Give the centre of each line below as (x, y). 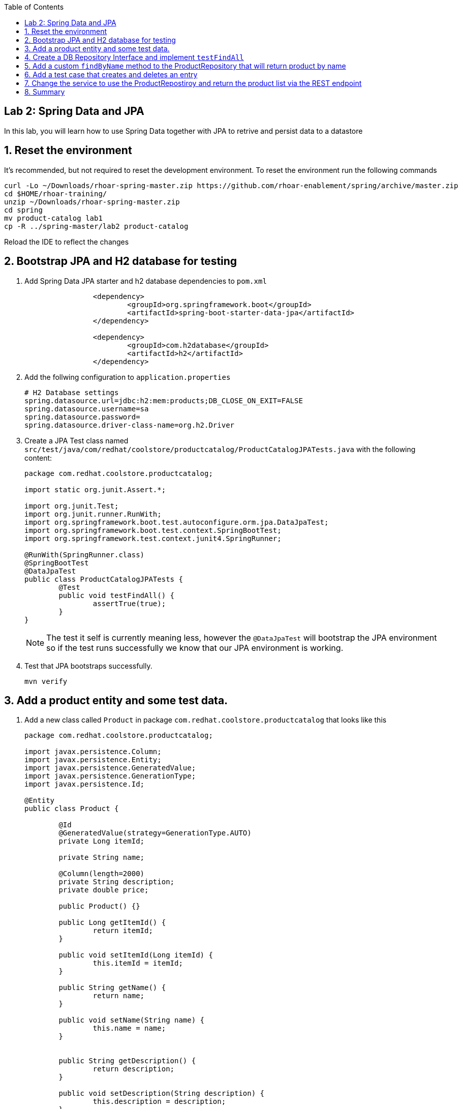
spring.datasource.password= (82, 417)
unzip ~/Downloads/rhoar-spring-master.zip (92, 202)
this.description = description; (159, 1102)
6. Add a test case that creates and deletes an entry (111, 74)
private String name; (102, 858)
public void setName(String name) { (132, 1020)
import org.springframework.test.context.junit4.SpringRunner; (153, 538)
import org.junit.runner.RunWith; (93, 514)
